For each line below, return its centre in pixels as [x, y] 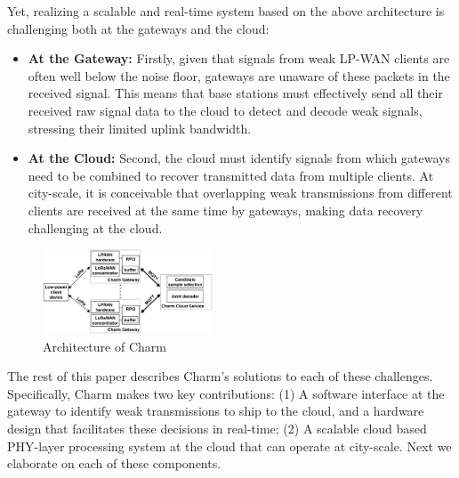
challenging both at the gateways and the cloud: [138, 28]
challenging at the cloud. [95, 227]
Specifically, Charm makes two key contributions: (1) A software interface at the [226, 393]
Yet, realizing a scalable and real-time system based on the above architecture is [226, 11]
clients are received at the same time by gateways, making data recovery [225, 210]
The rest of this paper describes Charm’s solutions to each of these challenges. [220, 376]
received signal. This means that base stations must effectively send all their [235, 93]
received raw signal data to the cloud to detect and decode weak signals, [225, 110]
